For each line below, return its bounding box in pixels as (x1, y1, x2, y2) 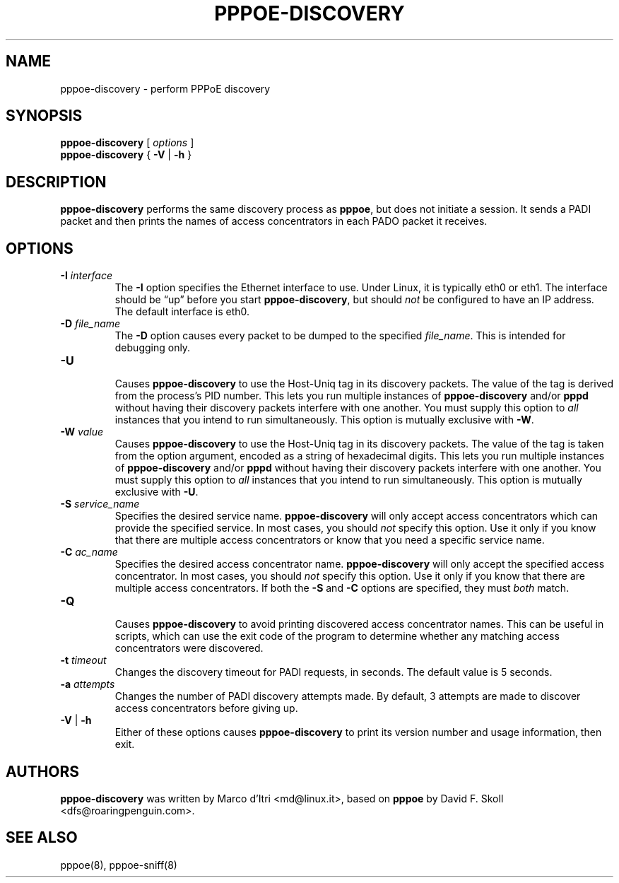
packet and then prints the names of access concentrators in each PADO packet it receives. (60, 215, 488, 228)
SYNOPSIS (6, 107, 83, 125)
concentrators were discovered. (114, 642, 264, 655)
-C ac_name (60, 546, 118, 559)
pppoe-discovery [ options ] (60, 136, 194, 149)
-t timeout (60, 654, 107, 667)
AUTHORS (6, 762, 80, 780)
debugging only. (114, 341, 191, 354)
